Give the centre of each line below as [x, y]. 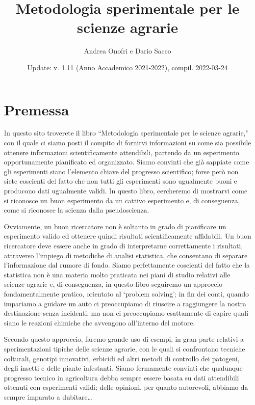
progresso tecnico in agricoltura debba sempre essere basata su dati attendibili [122, 377]
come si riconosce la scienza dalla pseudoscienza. [76, 210]
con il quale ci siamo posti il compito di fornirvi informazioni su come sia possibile [127, 143]
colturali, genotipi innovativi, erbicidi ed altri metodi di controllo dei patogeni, [122, 358]
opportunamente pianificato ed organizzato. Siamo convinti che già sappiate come [127, 162]
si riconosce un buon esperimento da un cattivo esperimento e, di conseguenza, [122, 200]
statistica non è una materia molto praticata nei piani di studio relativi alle [117, 274]
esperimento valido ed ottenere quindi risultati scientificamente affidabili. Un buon [127, 236]
